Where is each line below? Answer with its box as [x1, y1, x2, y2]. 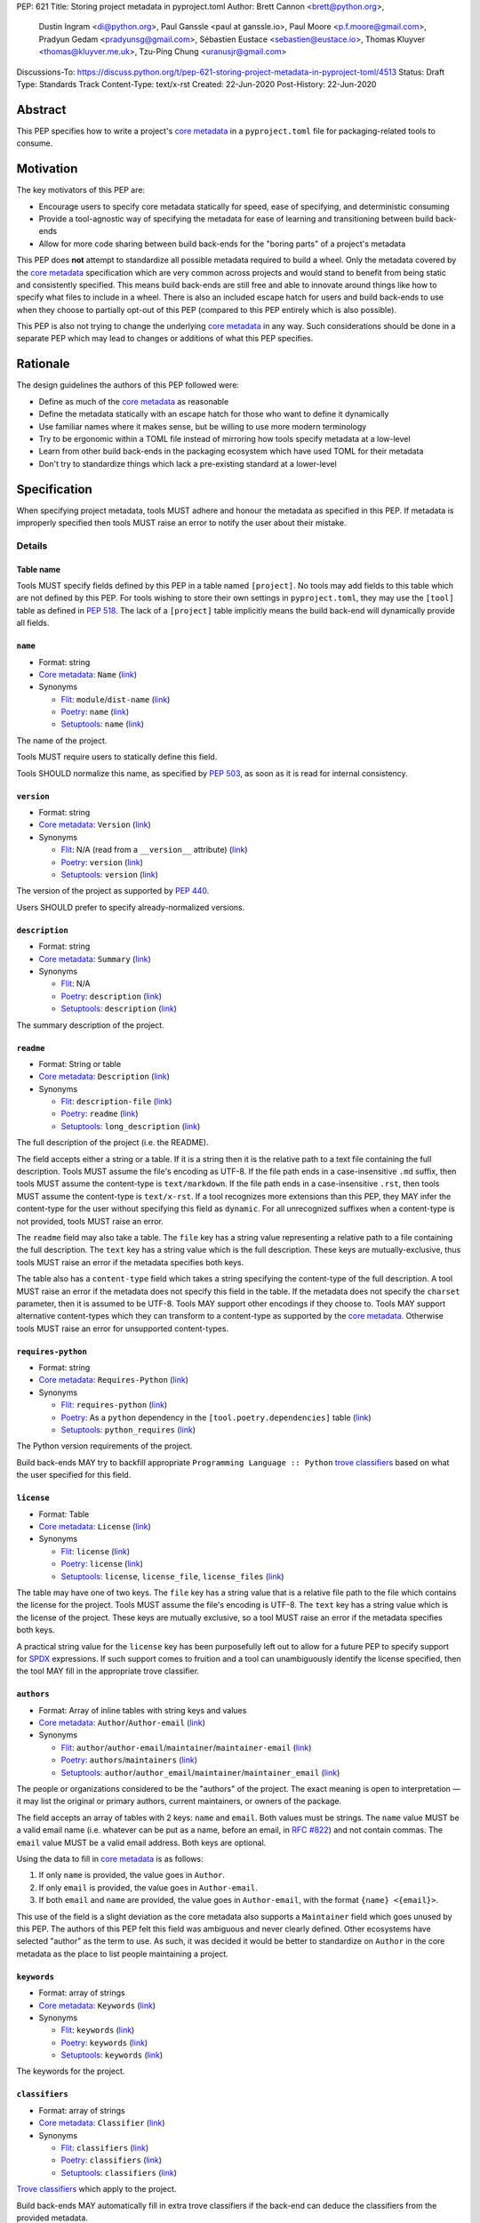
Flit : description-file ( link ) [60, 1096, 172, 1107]
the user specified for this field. [16, 1470, 132, 1481]
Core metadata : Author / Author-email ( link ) [38, 1717, 206, 1729]
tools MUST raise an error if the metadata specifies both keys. [16, 1256, 244, 1267]
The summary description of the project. [16, 1019, 164, 1031]
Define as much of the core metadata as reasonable [38, 396, 229, 406]
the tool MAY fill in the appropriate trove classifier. [16, 1665, 200, 1676]
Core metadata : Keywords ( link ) [38, 2000, 156, 2010]
